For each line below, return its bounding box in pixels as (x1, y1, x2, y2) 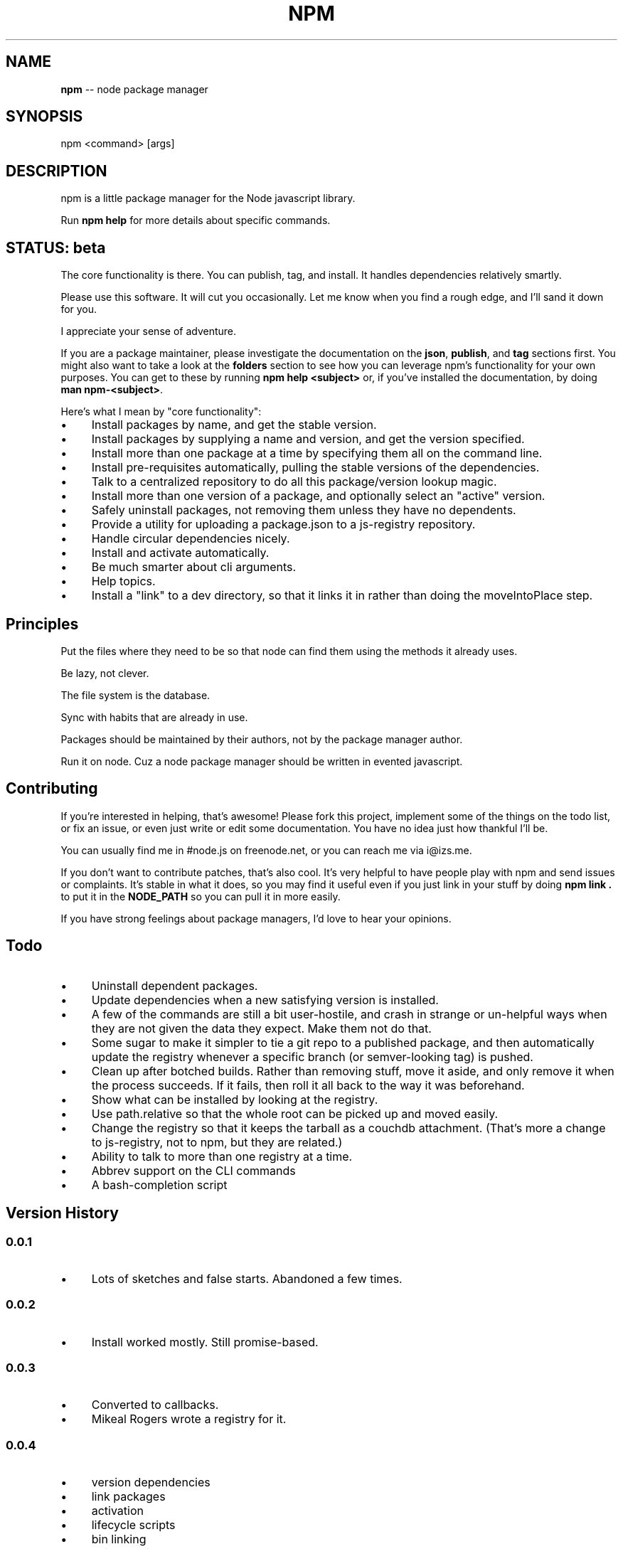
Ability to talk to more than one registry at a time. (91, 1149, 353, 1164)
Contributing (6, 779, 98, 798)
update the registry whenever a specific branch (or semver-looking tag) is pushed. (91, 1049, 533, 1064)
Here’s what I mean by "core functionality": (60, 405, 262, 418)
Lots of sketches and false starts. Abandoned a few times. (91, 1271, 403, 1286)
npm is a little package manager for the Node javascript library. (60, 192, 356, 205)
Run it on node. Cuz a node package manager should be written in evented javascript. (60, 755, 463, 767)
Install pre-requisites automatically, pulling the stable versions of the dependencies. (91, 460, 540, 475)
